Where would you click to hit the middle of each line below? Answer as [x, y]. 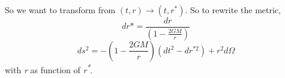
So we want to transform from [60, 10]
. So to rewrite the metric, [233, 10]
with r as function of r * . [49, 68]
